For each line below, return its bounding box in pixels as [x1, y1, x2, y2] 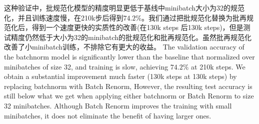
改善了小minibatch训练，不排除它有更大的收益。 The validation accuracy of [4, 41, 244, 52]
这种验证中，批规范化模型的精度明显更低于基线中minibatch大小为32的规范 [4, 2, 245, 12]
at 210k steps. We [191, 61, 245, 71]
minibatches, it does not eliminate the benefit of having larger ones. [4, 110, 211, 120]
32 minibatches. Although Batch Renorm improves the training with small [4, 100, 232, 110]
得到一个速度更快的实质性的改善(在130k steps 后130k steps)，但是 [31, 22, 243, 32]
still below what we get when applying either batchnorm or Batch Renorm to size [4, 90, 254, 101]
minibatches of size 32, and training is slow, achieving [4, 61, 168, 71]
